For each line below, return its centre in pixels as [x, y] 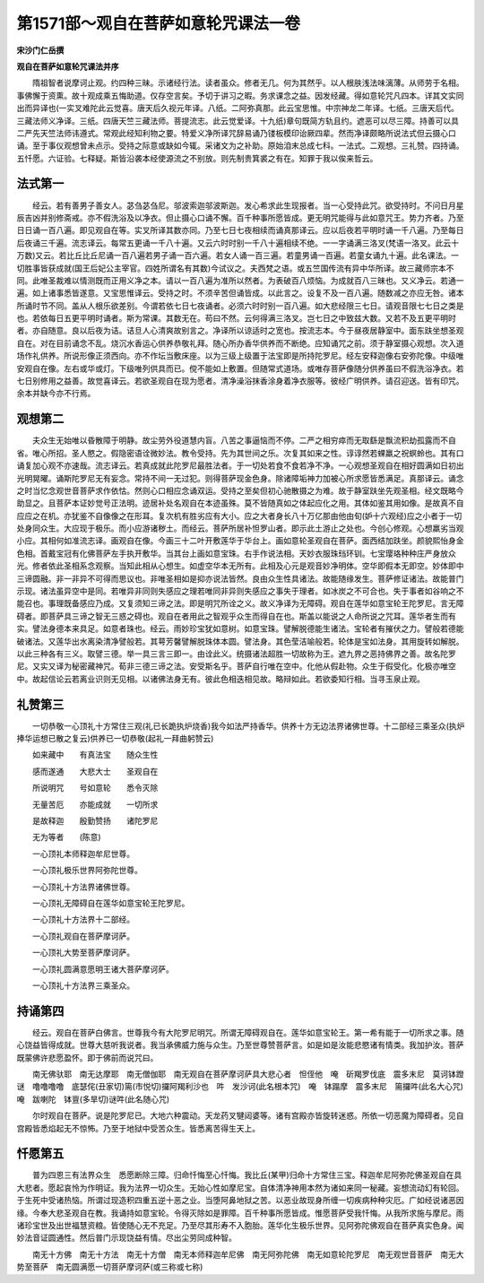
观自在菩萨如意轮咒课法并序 [68, 66]
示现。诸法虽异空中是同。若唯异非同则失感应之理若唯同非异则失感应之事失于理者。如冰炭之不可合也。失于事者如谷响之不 [240, 591]
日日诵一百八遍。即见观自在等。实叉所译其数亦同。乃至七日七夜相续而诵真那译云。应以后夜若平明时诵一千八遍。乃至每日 [240, 230]
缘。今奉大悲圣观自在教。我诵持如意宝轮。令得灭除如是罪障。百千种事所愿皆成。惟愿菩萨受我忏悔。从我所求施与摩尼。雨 [240, 1213]
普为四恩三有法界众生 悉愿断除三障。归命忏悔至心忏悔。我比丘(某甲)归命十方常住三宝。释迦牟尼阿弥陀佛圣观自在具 [247, 1175]
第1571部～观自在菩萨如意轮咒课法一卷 [158, 23]
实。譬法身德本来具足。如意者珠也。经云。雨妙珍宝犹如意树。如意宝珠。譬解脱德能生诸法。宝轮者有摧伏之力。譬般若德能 [240, 628]
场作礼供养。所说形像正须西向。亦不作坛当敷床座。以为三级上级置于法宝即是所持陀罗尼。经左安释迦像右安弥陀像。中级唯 [240, 356]
